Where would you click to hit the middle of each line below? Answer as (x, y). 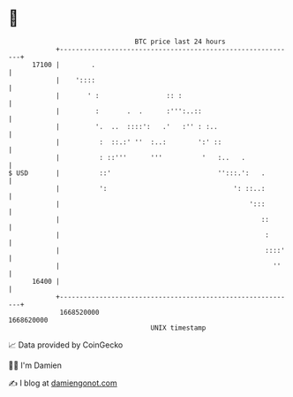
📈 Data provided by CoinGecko (66, 345)
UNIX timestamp (178, 328)
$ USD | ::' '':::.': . (137, 173)
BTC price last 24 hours (180, 42)
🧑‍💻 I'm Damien (35, 365)
